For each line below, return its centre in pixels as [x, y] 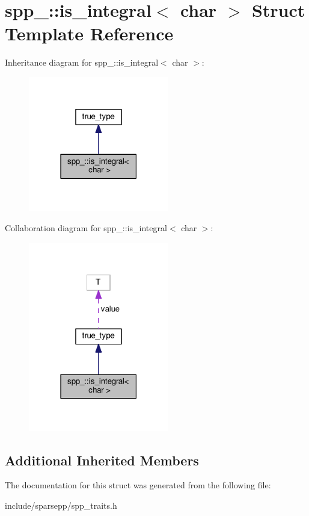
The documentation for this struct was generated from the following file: [138, 485]
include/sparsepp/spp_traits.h [61, 505]
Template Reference [89, 33]
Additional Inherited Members [102, 460]
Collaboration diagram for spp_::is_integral [86, 227]
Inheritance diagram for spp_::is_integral [82, 62]
